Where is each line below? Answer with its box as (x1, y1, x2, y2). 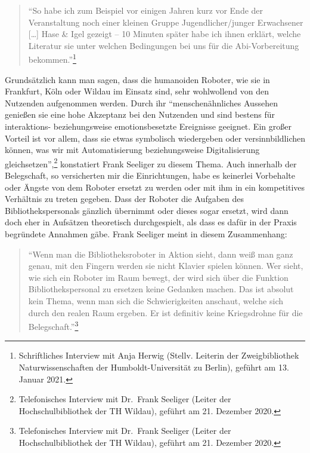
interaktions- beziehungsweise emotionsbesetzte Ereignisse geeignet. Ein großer (5, 120, 292, 132)
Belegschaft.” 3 (28, 319, 79, 332)
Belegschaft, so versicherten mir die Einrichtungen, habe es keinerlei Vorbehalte (5, 169, 296, 182)
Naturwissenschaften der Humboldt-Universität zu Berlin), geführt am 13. (18, 361, 289, 373)
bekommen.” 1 (28, 51, 76, 66)
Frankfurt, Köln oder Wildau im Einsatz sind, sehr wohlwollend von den (5, 85, 269, 97)
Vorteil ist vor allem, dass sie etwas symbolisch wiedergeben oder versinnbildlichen (5, 131, 305, 144)
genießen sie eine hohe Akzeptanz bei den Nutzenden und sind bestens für (5, 108, 275, 121)
